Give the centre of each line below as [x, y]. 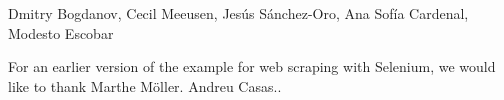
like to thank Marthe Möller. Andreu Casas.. [145, 85]
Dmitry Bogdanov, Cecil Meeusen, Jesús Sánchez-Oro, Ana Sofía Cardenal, [238, 13]
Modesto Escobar [61, 32]
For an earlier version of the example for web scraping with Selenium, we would [252, 66]
